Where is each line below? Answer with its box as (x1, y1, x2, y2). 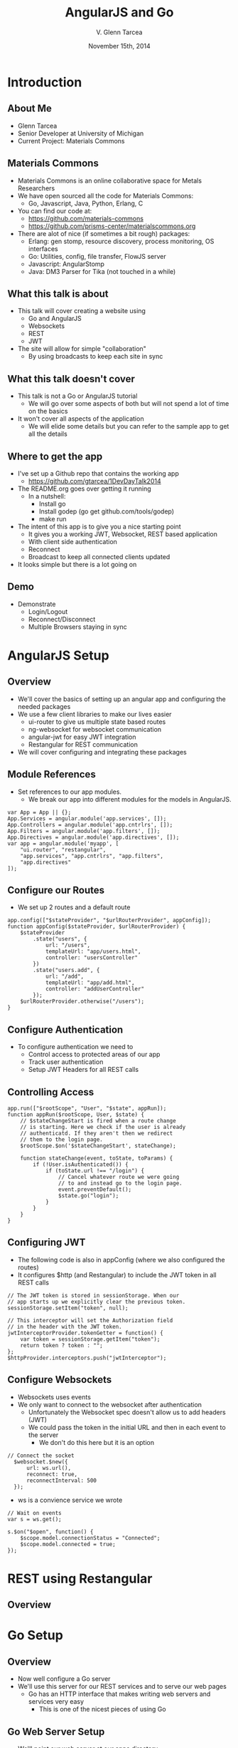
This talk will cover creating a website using (17, 307, 146, 315)
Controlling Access (7, 1085, 94, 1098)
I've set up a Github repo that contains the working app (17, 469, 180, 478)
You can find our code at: (17, 206, 92, 215)
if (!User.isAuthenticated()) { (33, 1161, 129, 1168)
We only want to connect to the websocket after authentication (17, 1400, 202, 1409)
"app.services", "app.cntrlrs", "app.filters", (20, 852, 163, 859)
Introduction (7, 74, 82, 90)
